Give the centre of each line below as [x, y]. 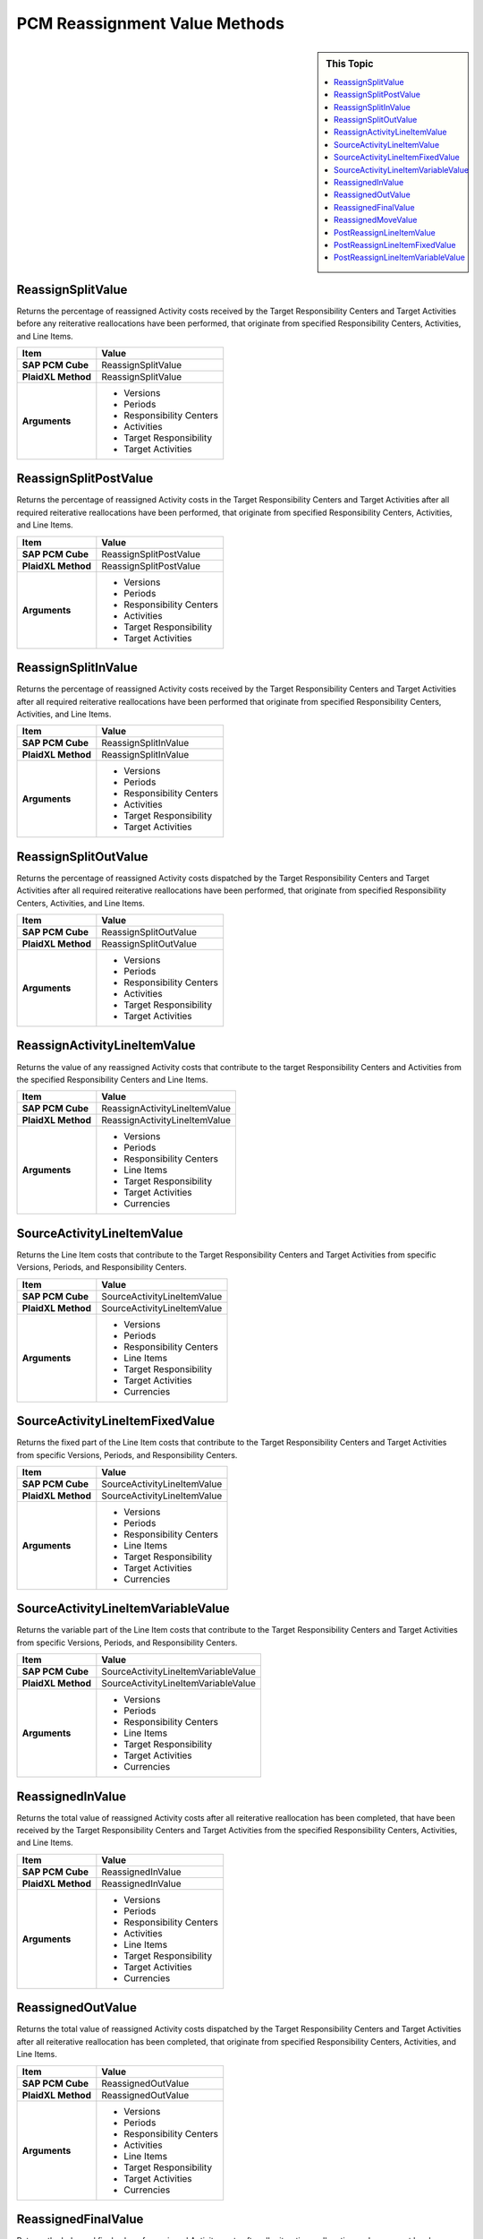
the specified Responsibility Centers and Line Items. [112, 1079]
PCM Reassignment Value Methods [151, 23]
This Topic [350, 64]
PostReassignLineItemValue [385, 232]
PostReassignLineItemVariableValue [399, 257]
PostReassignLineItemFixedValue [395, 244]
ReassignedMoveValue [376, 220]
